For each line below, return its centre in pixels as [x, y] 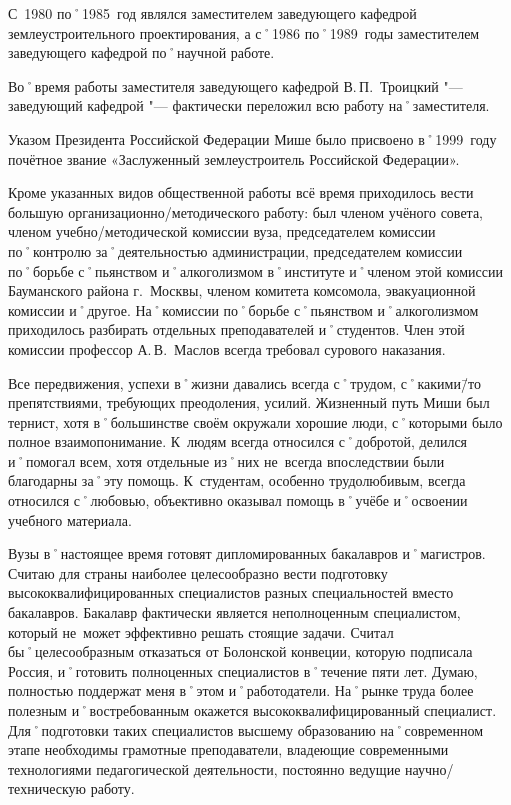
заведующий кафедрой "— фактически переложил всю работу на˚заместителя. [249, 105]
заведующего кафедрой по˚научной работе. [141, 52]
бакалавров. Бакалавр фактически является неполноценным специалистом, [234, 612]
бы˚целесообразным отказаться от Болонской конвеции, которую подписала [240, 651]
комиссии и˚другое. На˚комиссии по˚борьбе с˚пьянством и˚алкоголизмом [243, 309]
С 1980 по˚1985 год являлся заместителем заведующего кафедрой [212, 13]
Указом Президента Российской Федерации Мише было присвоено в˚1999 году [252, 138]
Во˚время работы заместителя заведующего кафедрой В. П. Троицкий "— [235, 85]
